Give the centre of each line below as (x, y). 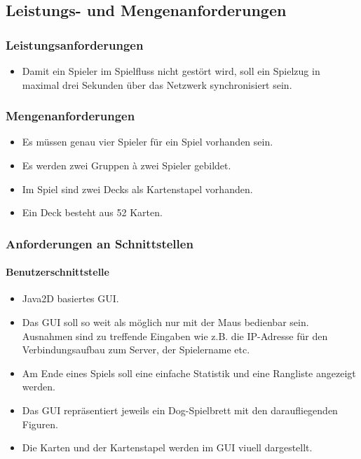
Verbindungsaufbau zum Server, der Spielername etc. (136, 349)
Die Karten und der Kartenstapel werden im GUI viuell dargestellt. (167, 447)
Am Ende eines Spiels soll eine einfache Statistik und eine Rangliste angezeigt (189, 373)
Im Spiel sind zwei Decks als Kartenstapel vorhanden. (137, 189)
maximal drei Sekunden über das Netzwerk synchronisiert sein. (157, 84)
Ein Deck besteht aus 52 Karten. (92, 212)
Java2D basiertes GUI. (70, 298)
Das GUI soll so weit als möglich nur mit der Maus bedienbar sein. (165, 322)
